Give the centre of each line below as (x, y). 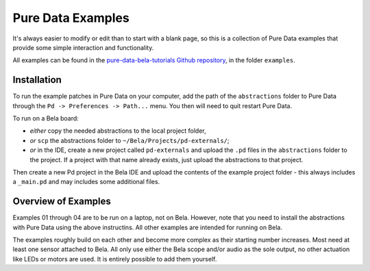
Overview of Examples (62, 202)
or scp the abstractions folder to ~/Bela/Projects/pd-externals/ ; (129, 140)
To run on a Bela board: (46, 118)
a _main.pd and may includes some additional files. (86, 182)
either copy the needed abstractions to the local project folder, (118, 131)
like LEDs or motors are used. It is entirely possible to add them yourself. (115, 259)
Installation (37, 80)
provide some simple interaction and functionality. (83, 47)
